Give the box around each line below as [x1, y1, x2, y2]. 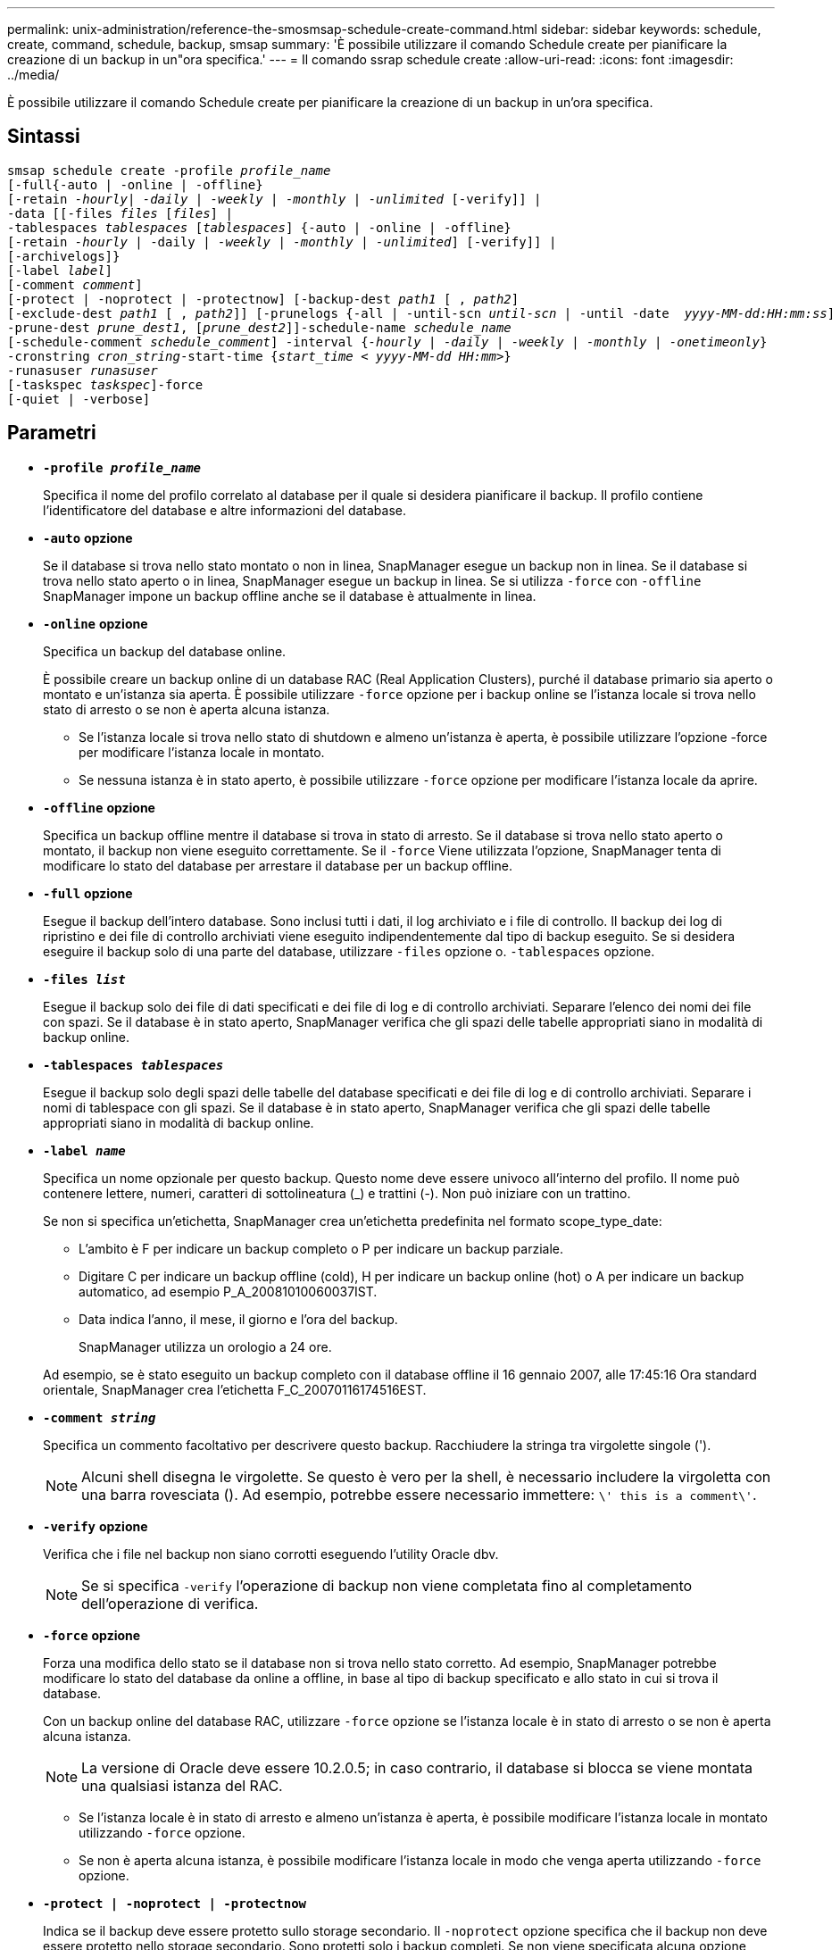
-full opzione [43, 885, 133, 901]
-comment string [43, 1410, 156, 1425]
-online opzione [43, 615, 148, 631]
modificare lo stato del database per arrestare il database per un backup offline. [43, 857, 512, 873]
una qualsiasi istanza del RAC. [81, 1776, 283, 1795]
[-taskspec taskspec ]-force [7, 377, 204, 392]
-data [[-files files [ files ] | [7, 205, 233, 221]
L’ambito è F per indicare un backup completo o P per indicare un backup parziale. [79, 1240, 564, 1256]
